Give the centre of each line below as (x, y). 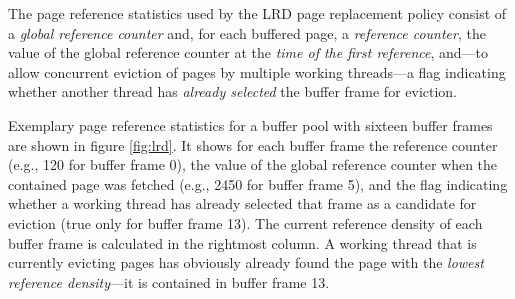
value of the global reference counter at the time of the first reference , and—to (248, 52)
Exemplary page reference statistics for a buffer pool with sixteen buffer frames (250, 124)
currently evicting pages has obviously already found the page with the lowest (246, 262)
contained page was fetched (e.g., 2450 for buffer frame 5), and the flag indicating (258, 183)
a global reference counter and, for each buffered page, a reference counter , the (247, 32)
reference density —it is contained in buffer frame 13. (169, 281)
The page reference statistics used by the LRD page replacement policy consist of (257, 13)
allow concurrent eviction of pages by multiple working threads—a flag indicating (257, 71)
